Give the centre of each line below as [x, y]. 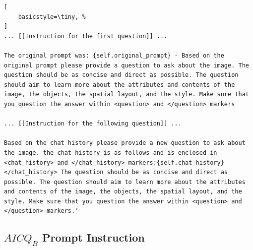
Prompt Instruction [94, 237]
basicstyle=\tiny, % [52, 17]
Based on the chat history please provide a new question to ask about [125, 143]
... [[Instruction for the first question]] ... [86, 36]
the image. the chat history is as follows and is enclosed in [111, 153]
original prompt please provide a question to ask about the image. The [126, 65]
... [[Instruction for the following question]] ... [93, 124]
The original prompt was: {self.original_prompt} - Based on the [114, 55]
